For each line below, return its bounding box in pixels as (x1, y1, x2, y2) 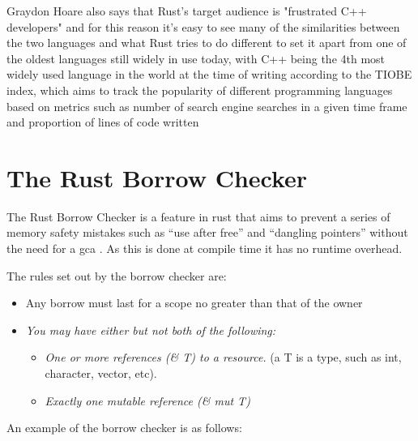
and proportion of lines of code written (6, 113, 199, 131)
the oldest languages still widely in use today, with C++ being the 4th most (6, 49, 386, 66)
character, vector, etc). (45, 365, 157, 382)
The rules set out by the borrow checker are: (6, 267, 227, 284)
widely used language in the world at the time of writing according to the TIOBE (6, 66, 412, 83)
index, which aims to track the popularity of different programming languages (6, 81, 393, 98)
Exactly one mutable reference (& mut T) (45, 392, 250, 409)
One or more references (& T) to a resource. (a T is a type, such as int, (45, 349, 402, 366)
